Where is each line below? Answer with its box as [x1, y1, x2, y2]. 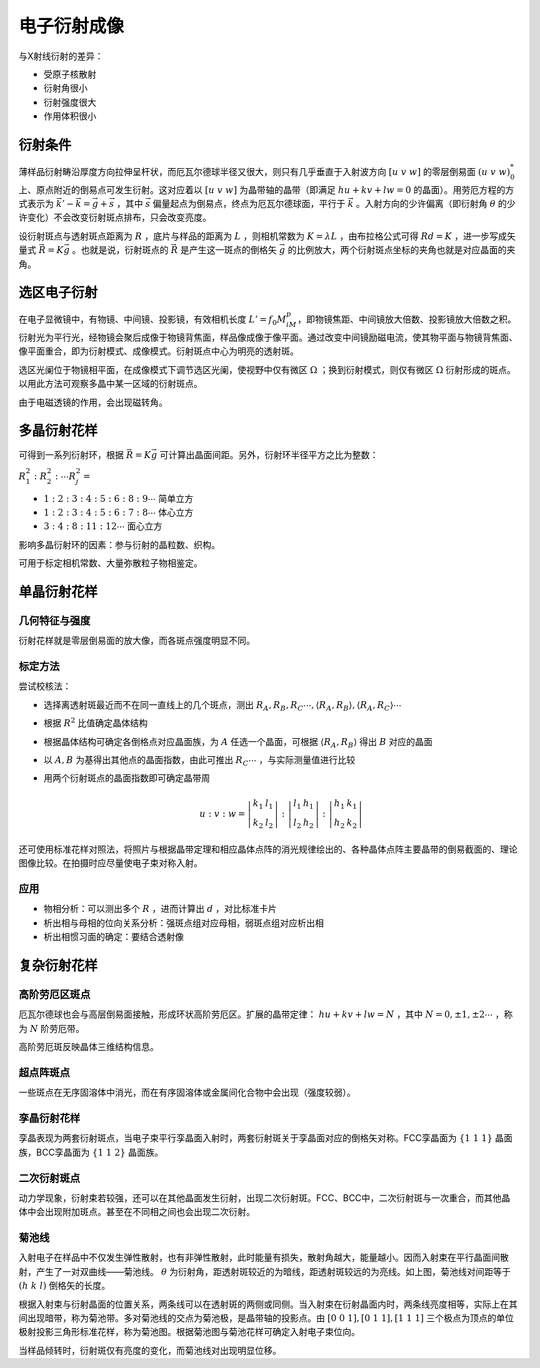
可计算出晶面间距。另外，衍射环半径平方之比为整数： [159, 448, 379, 460]
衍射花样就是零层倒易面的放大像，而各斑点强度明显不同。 [18, 635, 255, 647]
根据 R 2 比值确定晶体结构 [43, 716, 149, 729]
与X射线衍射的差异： [18, 50, 104, 62]
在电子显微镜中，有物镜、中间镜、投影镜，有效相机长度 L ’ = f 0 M [18, 313, 287, 328]
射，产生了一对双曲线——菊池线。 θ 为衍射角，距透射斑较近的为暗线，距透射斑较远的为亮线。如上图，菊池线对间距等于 [18, 1265, 512, 1277]
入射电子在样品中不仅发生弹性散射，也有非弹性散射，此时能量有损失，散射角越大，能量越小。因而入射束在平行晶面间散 [18, 1251, 509, 1264]
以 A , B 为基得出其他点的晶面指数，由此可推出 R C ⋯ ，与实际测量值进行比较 [43, 753, 356, 768]
